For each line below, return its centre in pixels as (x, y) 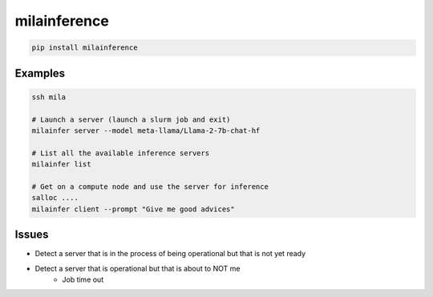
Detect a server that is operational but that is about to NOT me (138, 268)
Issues (32, 235)
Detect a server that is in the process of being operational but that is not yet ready (170, 254)
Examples (40, 73)
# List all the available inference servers (121, 153)
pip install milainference (85, 48)
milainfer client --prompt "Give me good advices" (134, 209)
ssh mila (49, 97)
